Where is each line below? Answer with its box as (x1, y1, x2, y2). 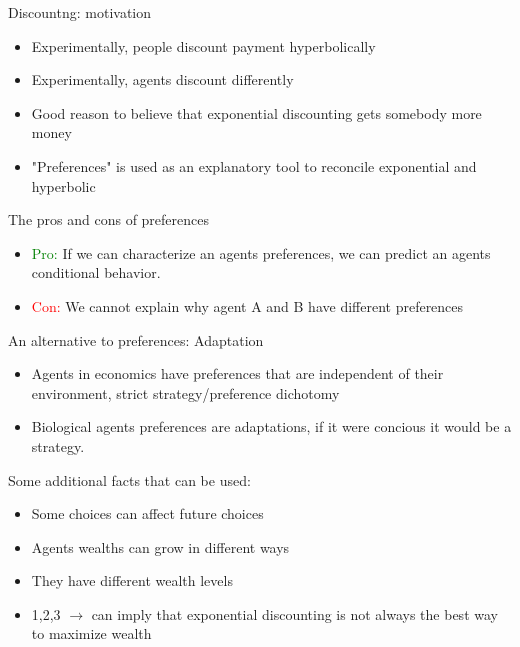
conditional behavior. (31, 262, 161, 283)
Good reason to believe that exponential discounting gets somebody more (31, 102, 482, 123)
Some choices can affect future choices (31, 503, 264, 524)
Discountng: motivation (8, 2, 152, 22)
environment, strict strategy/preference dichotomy (31, 382, 340, 403)
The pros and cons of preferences (8, 209, 209, 230)
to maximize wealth (31, 623, 152, 644)
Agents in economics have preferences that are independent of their (31, 363, 444, 384)
